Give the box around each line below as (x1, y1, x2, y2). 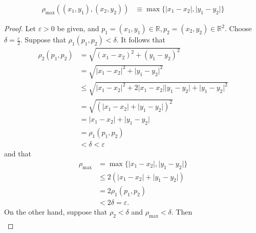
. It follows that (116, 34, 165, 45)
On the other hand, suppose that (4, 206, 108, 217)
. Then (171, 206, 193, 217)
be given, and (57, 23, 99, 34)
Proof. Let (4, 23, 36, 34)
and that (4, 148, 31, 159)
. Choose (224, 23, 252, 34)
